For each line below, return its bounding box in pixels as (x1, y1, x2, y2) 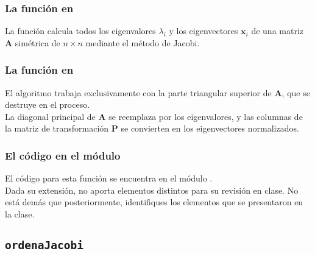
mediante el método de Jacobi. (85, 36, 200, 49)
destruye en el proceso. (5, 98, 90, 111)
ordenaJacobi (5, 238, 83, 252)
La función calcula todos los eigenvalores (5, 24, 156, 37)
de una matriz (251, 24, 303, 37)
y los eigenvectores (169, 24, 238, 37)
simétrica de (15, 36, 60, 49)
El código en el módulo (5, 147, 121, 163)
